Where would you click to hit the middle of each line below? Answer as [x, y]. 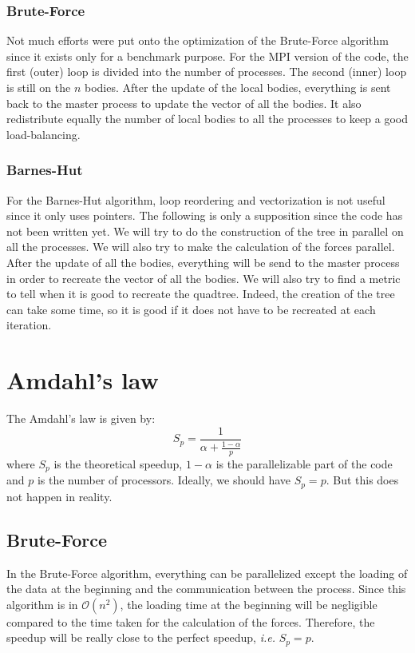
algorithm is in [42, 604]
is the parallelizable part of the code [304, 463]
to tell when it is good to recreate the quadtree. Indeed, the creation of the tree [201, 294]
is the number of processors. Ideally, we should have [164, 480]
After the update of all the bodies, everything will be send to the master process [203, 262]
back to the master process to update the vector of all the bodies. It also [184, 103]
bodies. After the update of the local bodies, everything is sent [238, 87]
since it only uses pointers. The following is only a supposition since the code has [205, 215]
